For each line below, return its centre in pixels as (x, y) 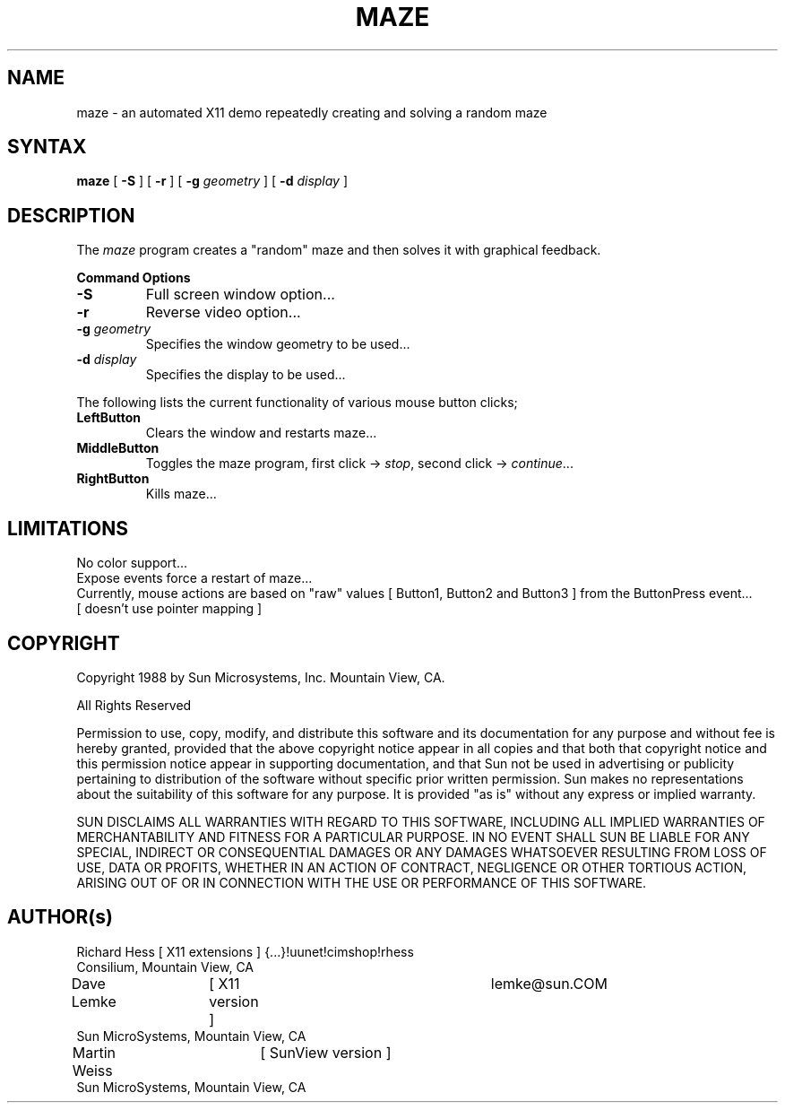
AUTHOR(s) (60, 917)
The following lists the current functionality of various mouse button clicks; (297, 403)
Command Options (134, 278)
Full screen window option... (240, 295)
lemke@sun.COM (549, 983)
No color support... (132, 563)
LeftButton (109, 418)
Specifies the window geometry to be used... (278, 344)
